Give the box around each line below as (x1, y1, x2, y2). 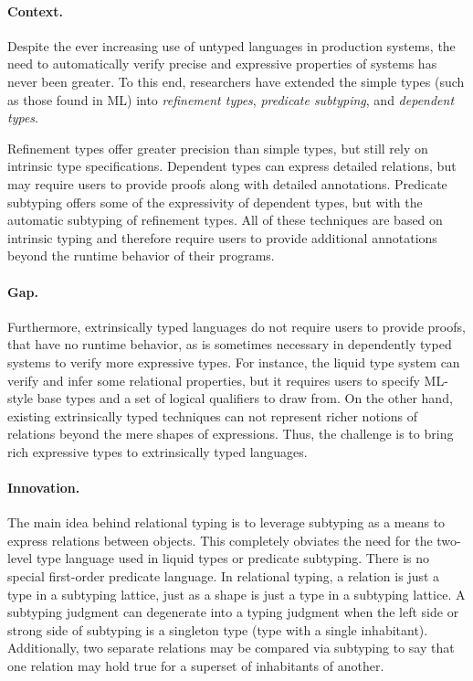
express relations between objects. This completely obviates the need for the (7, 530, 433, 549)
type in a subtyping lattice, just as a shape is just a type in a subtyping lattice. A (7, 584, 466, 603)
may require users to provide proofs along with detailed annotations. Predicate (7, 174, 447, 193)
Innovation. (7, 478, 80, 497)
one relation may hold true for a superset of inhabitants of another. (7, 656, 384, 676)
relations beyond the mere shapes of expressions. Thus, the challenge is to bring (7, 424, 454, 443)
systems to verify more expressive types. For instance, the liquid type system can (7, 352, 460, 371)
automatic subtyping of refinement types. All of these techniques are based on (7, 210, 443, 229)
